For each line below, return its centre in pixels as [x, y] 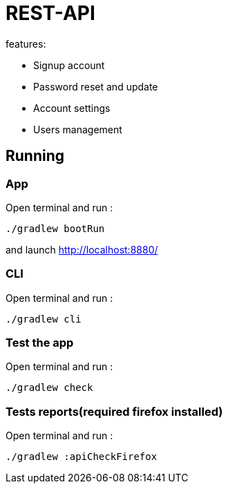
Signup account [69, 65]
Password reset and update [96, 86]
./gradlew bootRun [55, 228]
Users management [78, 129]
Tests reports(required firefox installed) [114, 411]
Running [35, 156]
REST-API [50, 13]
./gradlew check [49, 388]
